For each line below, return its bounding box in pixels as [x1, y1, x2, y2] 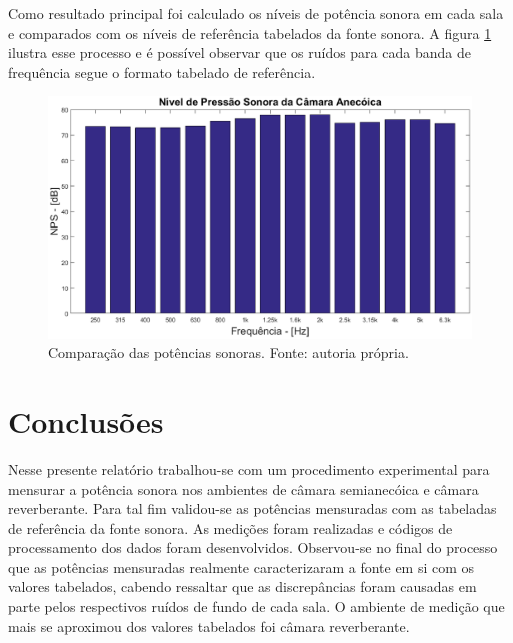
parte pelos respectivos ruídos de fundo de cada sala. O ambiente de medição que [8, 596, 505, 617]
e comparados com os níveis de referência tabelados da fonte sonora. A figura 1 [8, 22, 492, 43]
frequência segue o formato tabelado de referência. [8, 61, 316, 82]
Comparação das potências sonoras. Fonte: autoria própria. [48, 342, 409, 363]
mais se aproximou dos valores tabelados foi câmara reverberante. [8, 615, 410, 636]
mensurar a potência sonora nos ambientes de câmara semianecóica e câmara [8, 478, 479, 499]
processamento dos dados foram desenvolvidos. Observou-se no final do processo [8, 537, 498, 558]
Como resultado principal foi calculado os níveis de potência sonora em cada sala [8, 3, 504, 23]
